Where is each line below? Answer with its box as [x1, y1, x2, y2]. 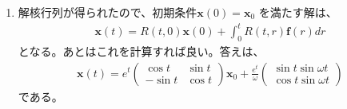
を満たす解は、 [258, 4, 337, 20]
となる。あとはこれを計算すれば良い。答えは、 [18, 42, 265, 59]
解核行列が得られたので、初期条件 [18, 4, 197, 20]
